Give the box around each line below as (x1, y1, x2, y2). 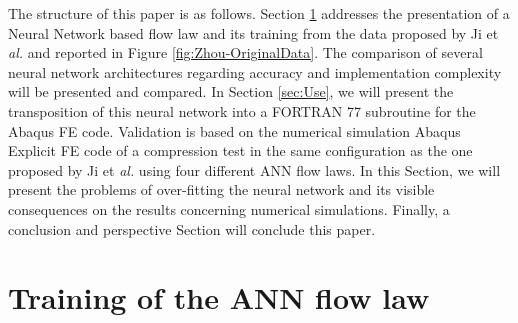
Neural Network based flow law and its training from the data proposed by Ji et (8, 22, 499, 43)
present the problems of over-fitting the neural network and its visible (8, 179, 435, 200)
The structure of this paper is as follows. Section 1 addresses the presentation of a (8, 3, 510, 23)
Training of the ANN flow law (8, 277, 430, 318)
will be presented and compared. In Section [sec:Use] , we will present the (8, 81, 454, 102)
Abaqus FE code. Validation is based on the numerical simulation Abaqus (8, 120, 461, 141)
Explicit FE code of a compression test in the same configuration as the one (8, 140, 473, 161)
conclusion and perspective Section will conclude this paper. (8, 218, 376, 239)
